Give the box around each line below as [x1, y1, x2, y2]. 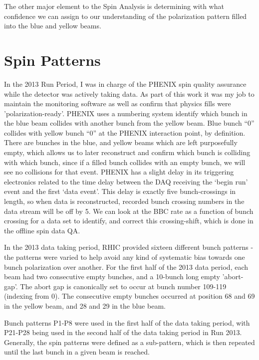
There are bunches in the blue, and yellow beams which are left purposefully [4, 137, 238, 148]
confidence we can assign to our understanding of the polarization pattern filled [4, 10, 247, 21]
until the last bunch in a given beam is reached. [4, 347, 150, 357]
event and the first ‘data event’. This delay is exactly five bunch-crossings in [4, 186, 236, 196]
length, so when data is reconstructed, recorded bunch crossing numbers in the [4, 196, 245, 206]
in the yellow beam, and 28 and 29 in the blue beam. [4, 300, 166, 311]
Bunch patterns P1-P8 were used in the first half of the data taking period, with [4, 317, 250, 328]
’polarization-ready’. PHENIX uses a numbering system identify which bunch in [4, 108, 248, 118]
